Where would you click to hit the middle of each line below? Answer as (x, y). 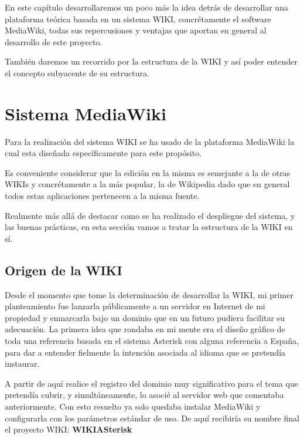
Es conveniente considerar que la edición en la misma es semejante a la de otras (148, 172)
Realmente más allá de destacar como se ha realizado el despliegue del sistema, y (150, 215)
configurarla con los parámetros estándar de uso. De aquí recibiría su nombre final (152, 418)
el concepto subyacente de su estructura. (77, 72)
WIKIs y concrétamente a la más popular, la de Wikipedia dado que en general (147, 184)
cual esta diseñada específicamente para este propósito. (103, 153)
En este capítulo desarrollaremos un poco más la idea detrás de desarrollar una (146, 7)
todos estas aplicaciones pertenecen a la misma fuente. (102, 196)
